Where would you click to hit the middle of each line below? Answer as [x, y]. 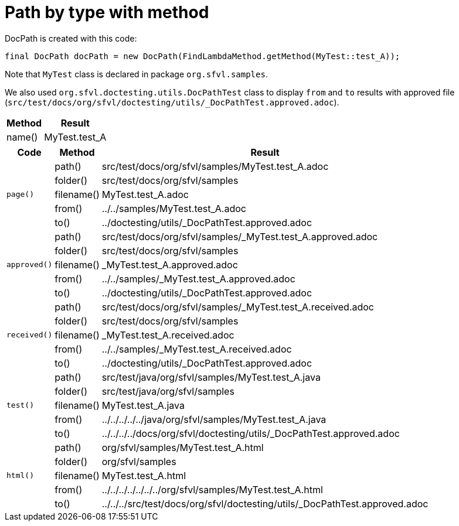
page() [20, 194]
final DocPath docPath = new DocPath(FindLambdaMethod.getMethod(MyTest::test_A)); [203, 56]
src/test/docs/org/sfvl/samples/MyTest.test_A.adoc [215, 166]
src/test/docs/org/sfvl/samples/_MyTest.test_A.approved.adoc [240, 236]
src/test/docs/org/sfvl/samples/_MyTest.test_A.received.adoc [238, 307]
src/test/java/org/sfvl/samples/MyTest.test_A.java [211, 377]
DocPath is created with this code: [71, 38]
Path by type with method [107, 12]
